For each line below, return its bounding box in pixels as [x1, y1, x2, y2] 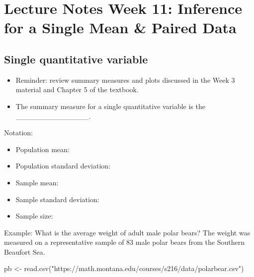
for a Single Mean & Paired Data [4, 17, 237, 38]
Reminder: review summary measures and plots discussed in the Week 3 [15, 74, 235, 85]
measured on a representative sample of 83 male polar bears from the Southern [4, 237, 245, 247]
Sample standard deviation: [15, 194, 99, 204]
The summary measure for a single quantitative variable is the [15, 101, 205, 111]
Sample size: [15, 211, 53, 221]
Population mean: [15, 144, 70, 154]
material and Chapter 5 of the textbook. [15, 84, 139, 95]
